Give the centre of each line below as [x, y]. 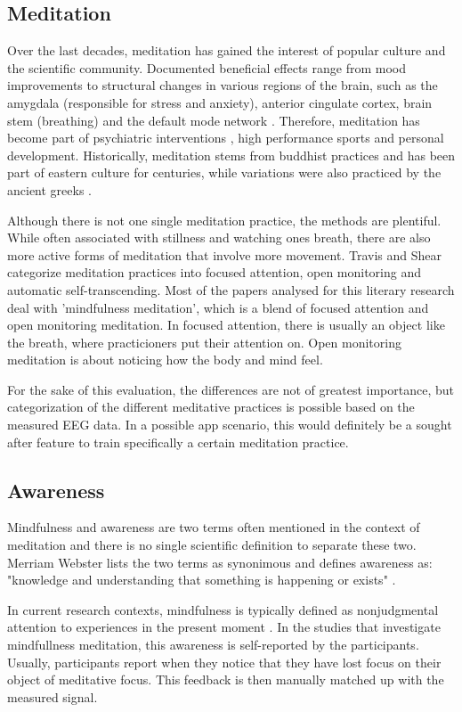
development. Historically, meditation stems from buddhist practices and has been [231, 155]
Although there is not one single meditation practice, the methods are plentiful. [224, 220]
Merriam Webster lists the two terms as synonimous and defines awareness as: [220, 562]
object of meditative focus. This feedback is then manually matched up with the [226, 679]
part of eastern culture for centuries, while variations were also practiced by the [224, 172]
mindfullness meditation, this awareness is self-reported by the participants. [213, 645]
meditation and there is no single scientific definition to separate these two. [212, 545]
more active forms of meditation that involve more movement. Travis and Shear [224, 254]
